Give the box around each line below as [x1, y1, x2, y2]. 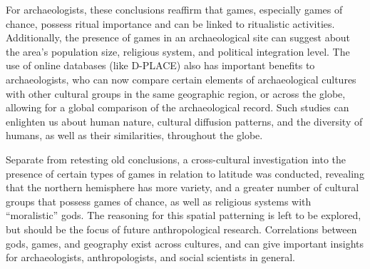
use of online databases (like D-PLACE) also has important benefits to [6, 58, 315, 73]
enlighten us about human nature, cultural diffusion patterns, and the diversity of [6, 113, 363, 128]
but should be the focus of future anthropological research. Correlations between [6, 221, 357, 236]
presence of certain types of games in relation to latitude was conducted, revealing [6, 166, 364, 181]
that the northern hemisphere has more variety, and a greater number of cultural [6, 180, 359, 195]
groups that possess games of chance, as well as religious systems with [6, 193, 312, 208]
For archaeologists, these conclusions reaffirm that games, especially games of [6, 2, 343, 16]
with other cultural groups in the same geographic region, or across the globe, [6, 86, 346, 101]
